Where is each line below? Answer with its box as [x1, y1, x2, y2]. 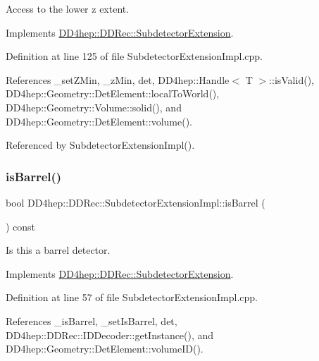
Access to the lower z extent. [6, 1, 130, 16]
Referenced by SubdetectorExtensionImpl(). [6, 137, 195, 152]
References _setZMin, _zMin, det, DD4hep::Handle [6, 72, 230, 87]
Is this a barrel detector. [6, 243, 111, 257]
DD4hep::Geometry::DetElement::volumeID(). [6, 341, 204, 356]
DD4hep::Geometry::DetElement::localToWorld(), [6, 86, 220, 101]
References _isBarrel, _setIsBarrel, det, [6, 313, 177, 328]
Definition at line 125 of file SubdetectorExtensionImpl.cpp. [6, 49, 263, 63]
